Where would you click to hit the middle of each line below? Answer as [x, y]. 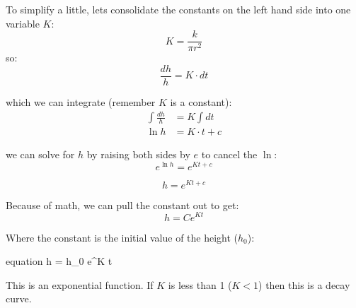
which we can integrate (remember [81, 101]
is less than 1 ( [200, 284]
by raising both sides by [138, 154]
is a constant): [201, 101]
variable [23, 23]
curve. [19, 298]
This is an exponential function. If [80, 284]
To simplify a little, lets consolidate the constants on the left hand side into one [178, 9]
